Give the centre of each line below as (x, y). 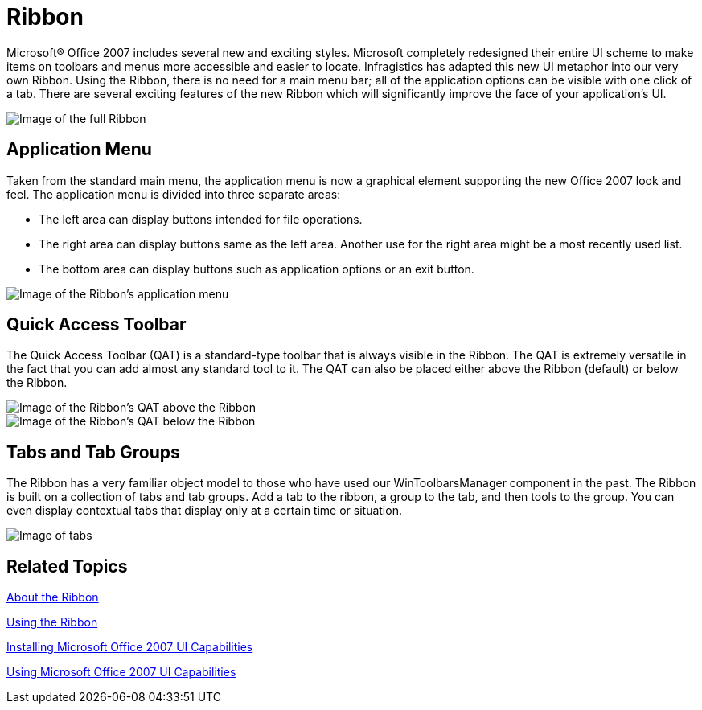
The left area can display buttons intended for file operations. (201, 219)
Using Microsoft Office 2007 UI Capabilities (121, 672)
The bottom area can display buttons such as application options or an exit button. (257, 269)
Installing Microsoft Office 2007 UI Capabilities (130, 647)
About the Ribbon (53, 597)
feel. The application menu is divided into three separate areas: (174, 194)
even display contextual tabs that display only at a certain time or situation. (204, 511)
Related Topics (67, 566)
